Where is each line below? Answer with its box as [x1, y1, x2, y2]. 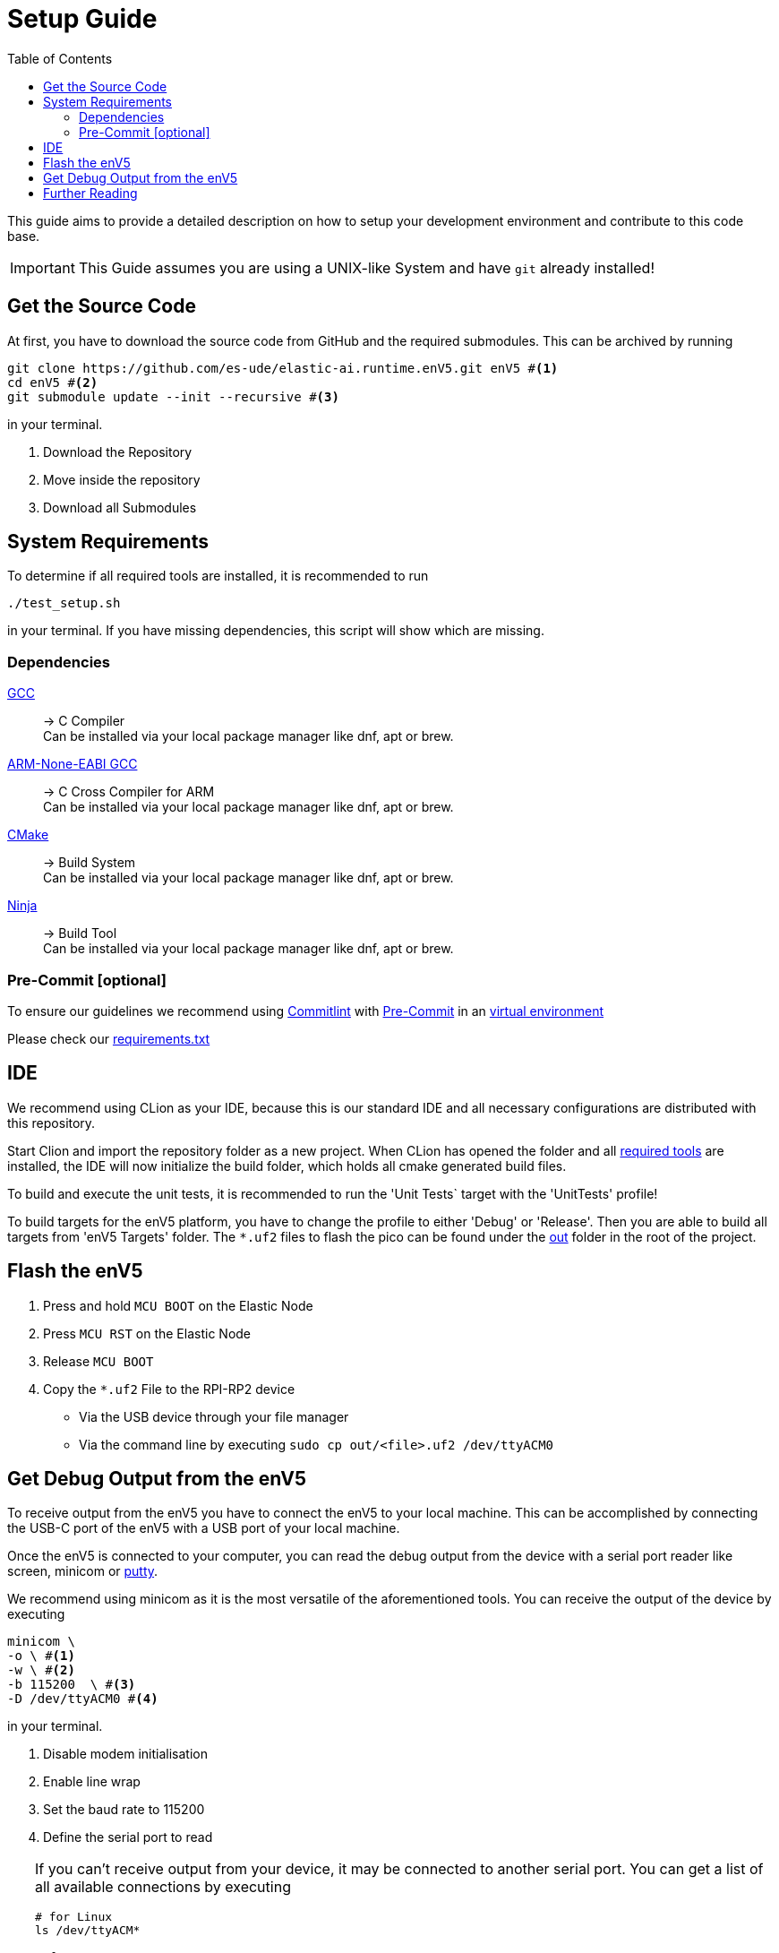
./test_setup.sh [7, 596, 121, 611]
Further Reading [43, 185, 138, 201]
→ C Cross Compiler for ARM [43, 784, 215, 800]
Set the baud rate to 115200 [43, 1802, 205, 1818]
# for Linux [35, 1910, 113, 1924]
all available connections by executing [35, 1878, 291, 1897]
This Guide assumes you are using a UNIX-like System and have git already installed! [78, 258, 655, 277]
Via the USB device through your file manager [79, 1408, 349, 1424]
